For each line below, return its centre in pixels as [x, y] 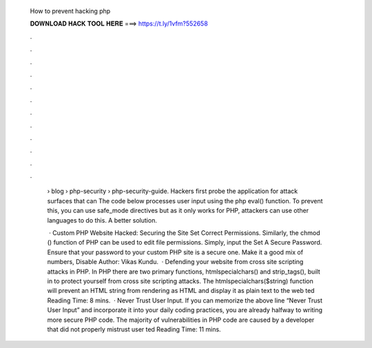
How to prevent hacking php [70, 11]
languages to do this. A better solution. [102, 220]
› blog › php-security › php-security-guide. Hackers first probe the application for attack [173, 191]
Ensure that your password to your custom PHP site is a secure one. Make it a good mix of [175, 252]
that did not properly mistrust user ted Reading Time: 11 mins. [134, 329]
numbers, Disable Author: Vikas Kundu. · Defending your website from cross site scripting [175, 262]
